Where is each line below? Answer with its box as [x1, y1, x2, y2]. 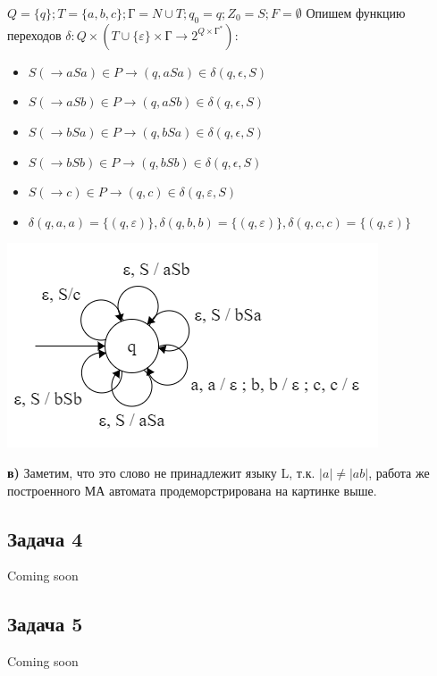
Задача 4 [7, 524, 83, 552]
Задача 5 [7, 610, 83, 638]
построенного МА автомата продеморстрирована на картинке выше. [7, 480, 377, 499]
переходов [7, 25, 62, 44]
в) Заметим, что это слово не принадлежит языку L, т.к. [7, 463, 315, 481]
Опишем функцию [306, 4, 406, 21]
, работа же [368, 463, 430, 481]
